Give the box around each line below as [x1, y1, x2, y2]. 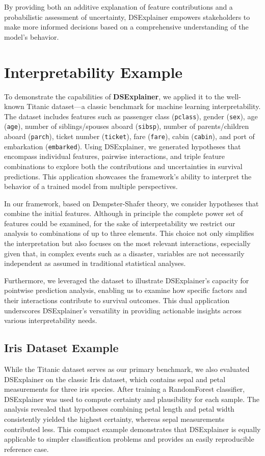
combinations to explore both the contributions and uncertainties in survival [4, 160, 243, 171]
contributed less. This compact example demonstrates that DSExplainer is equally [4, 423, 261, 434]
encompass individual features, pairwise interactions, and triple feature [4, 151, 225, 162]
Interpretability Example [4, 61, 183, 82]
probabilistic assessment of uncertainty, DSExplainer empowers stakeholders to [4, 11, 250, 22]
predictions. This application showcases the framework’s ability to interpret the [4, 171, 252, 181]
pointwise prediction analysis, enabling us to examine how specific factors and [4, 285, 247, 296]
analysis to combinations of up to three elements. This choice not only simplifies [4, 228, 254, 238]
